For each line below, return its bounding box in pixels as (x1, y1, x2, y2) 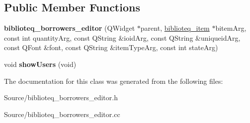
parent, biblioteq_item (140, 23, 210, 33)
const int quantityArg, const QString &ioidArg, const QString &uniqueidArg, (4, 32, 241, 43)
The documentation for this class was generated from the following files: (4, 75, 223, 86)
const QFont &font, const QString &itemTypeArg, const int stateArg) (4, 42, 218, 53)
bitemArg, (215, 23, 247, 33)
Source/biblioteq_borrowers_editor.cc (4, 109, 120, 119)
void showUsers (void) (4, 59, 77, 69)
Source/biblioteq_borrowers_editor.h (4, 92, 118, 103)
